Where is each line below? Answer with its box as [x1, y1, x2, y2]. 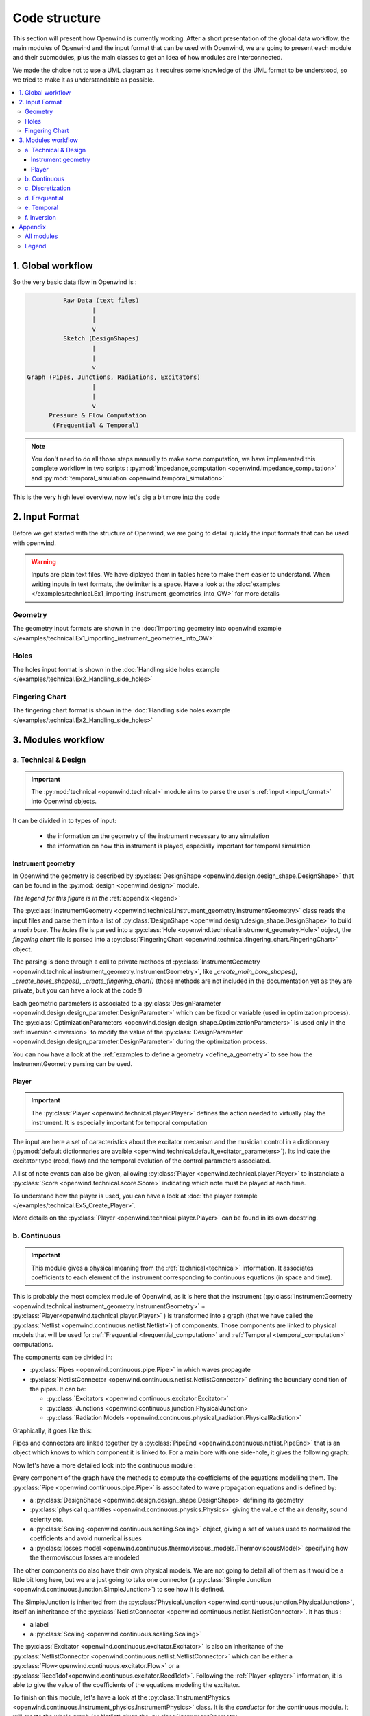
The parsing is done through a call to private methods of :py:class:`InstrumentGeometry [12, 958, 260, 966]
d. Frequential [25, 194, 64, 202]
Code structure [12, 10, 101, 25]
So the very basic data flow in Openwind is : [12, 278, 137, 286]
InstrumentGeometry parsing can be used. [12, 1060, 133, 1068]
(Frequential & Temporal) [52, 421, 140, 429]
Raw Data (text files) [62, 296, 140, 304]
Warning [31, 557, 56, 566]
